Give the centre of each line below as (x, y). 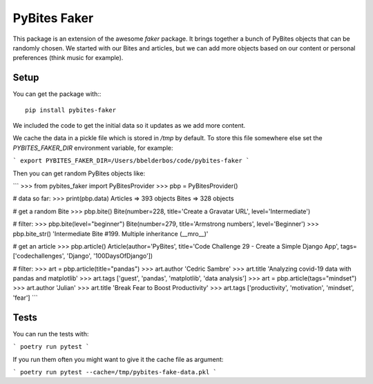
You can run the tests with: (51, 334)
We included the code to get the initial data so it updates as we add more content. (129, 126)
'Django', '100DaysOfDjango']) (110, 256)
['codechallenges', (39, 256)
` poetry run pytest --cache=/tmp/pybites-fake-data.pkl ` (115, 372)
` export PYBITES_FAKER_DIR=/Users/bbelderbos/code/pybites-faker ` (131, 161)
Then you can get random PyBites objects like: (79, 173)
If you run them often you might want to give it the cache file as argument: (118, 359)
